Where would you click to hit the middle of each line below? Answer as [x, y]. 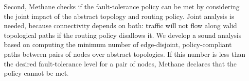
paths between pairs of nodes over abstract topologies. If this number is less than [125, 54]
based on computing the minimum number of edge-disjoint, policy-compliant [118, 44]
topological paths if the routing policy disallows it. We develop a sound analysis [123, 35]
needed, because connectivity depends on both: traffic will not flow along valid [121, 25]
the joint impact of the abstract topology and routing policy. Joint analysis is [119, 16]
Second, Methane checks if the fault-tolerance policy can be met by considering [122, 6]
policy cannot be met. [36, 73]
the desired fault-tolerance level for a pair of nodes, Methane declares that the [120, 63]
